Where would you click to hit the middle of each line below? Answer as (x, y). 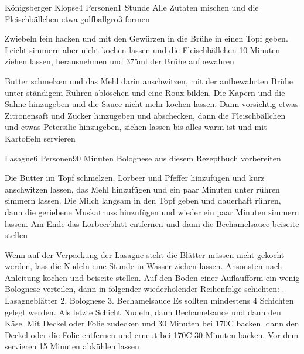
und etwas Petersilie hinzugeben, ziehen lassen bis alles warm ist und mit (136, 127)
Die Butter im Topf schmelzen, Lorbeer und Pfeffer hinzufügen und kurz (135, 178)
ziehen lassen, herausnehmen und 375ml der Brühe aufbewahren (119, 61)
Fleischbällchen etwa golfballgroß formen (77, 18)
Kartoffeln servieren (40, 138)
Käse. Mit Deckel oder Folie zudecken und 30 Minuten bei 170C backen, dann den (152, 323)
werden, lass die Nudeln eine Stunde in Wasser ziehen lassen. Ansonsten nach (144, 266)
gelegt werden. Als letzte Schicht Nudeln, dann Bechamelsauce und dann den (143, 312)
